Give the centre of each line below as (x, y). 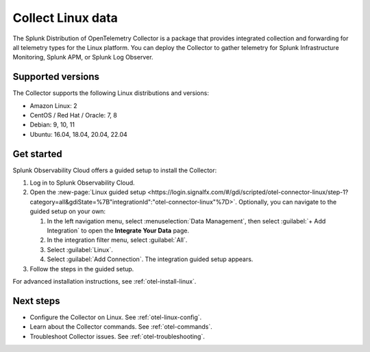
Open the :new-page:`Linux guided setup (88, 192)
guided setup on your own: (68, 211)
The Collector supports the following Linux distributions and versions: (111, 93)
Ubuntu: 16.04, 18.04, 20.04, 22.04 (79, 134)
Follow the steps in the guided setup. (82, 269)
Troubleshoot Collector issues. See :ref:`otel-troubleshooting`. (117, 336)
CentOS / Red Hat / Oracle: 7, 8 (74, 116)
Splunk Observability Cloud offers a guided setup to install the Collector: (115, 170)
